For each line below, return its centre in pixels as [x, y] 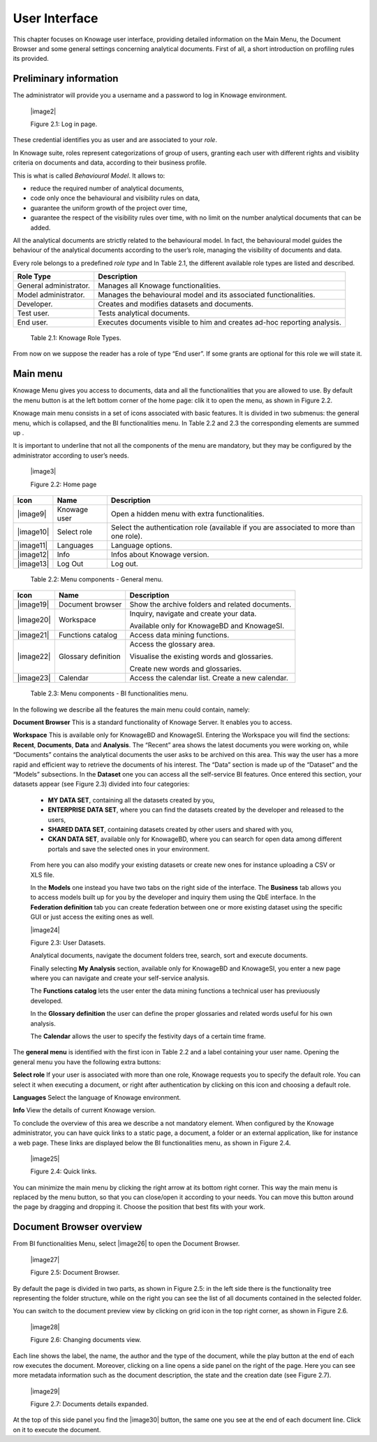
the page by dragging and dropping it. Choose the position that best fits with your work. [139, 1207]
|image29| [45, 1391]
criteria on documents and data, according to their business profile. [110, 163]
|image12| [33, 554]
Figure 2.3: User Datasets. [68, 942]
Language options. [141, 545]
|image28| [45, 1327]
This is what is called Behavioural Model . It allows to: [89, 176]
